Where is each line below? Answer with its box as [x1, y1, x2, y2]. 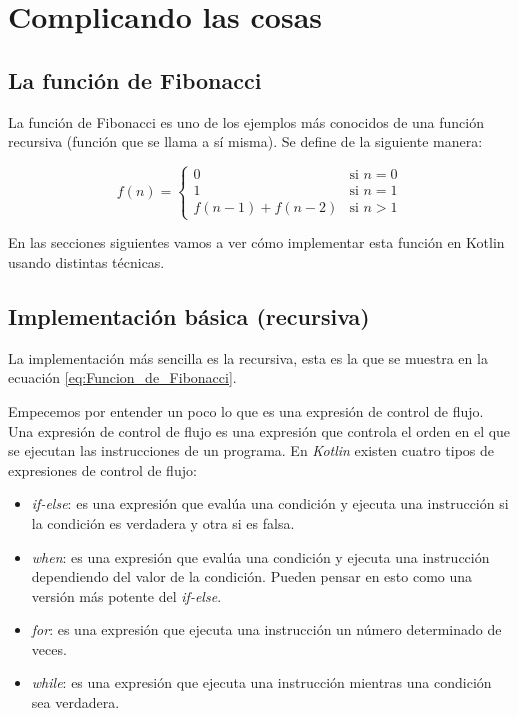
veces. [31, 638, 67, 659]
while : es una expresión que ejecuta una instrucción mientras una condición [31, 672, 492, 693]
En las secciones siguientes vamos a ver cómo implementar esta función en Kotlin [8, 232, 505, 253]
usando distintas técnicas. [8, 251, 165, 272]
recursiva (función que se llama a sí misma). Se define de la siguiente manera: [8, 131, 483, 152]
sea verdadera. [31, 692, 120, 713]
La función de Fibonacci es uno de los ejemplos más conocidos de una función [8, 111, 484, 132]
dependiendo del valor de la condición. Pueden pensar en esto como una [31, 566, 473, 587]
